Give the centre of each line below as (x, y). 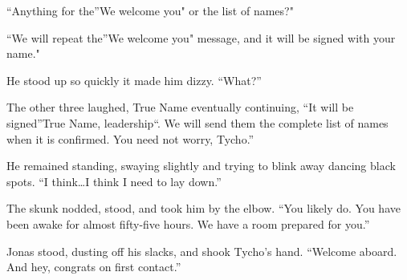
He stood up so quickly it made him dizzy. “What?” (134, 80)
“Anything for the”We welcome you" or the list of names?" (150, 10)
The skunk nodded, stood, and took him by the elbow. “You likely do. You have (203, 208)
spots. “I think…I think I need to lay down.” (114, 181)
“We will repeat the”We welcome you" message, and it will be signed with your (201, 37)
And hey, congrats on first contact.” (94, 267)
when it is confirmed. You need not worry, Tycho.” (130, 138)
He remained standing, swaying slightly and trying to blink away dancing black (201, 166)
